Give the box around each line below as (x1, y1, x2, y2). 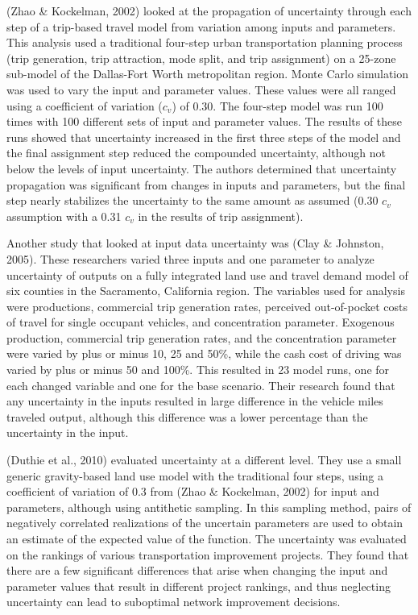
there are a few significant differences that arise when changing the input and (6, 562, 388, 579)
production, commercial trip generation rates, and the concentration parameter (6, 329, 397, 346)
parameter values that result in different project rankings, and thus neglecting (6, 577, 391, 594)
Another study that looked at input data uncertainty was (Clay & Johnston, (6, 235, 384, 251)
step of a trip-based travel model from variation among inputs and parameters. (6, 18, 396, 35)
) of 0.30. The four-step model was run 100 (172, 97, 383, 114)
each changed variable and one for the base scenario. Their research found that (6, 376, 395, 393)
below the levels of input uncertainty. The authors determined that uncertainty (6, 160, 397, 177)
